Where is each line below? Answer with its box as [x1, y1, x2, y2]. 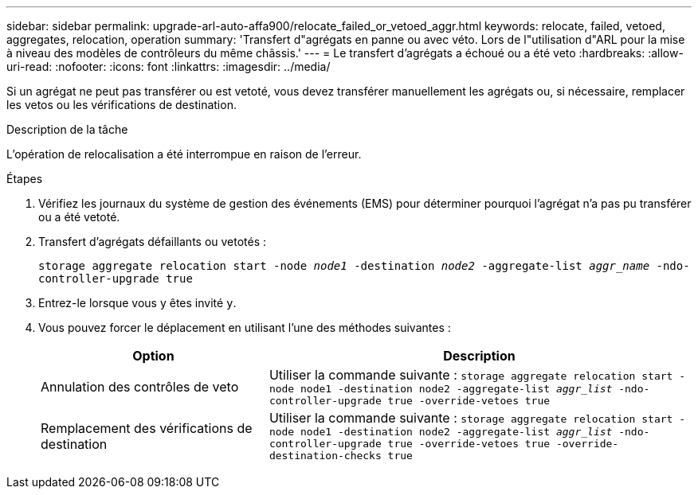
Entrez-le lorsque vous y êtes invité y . [38, 296, 237, 310]
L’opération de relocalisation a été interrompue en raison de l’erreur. [6, 147, 362, 161]
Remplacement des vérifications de [41, 419, 253, 436]
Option [132, 348, 174, 364]
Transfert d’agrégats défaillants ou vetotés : [38, 235, 267, 248]
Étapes [6, 172, 43, 185]
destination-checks [269, 450, 382, 462]
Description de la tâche [6, 123, 128, 136]
